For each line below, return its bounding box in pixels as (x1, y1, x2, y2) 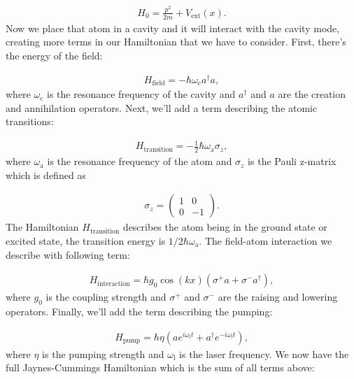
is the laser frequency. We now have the (179, 346, 349, 361)
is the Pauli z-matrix (248, 154, 337, 169)
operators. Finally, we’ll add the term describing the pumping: (6, 304, 273, 319)
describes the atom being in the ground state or (122, 220, 327, 234)
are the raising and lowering (218, 289, 338, 304)
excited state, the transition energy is (6, 234, 166, 248)
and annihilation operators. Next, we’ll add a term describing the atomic (6, 100, 318, 115)
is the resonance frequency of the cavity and (47, 87, 236, 101)
